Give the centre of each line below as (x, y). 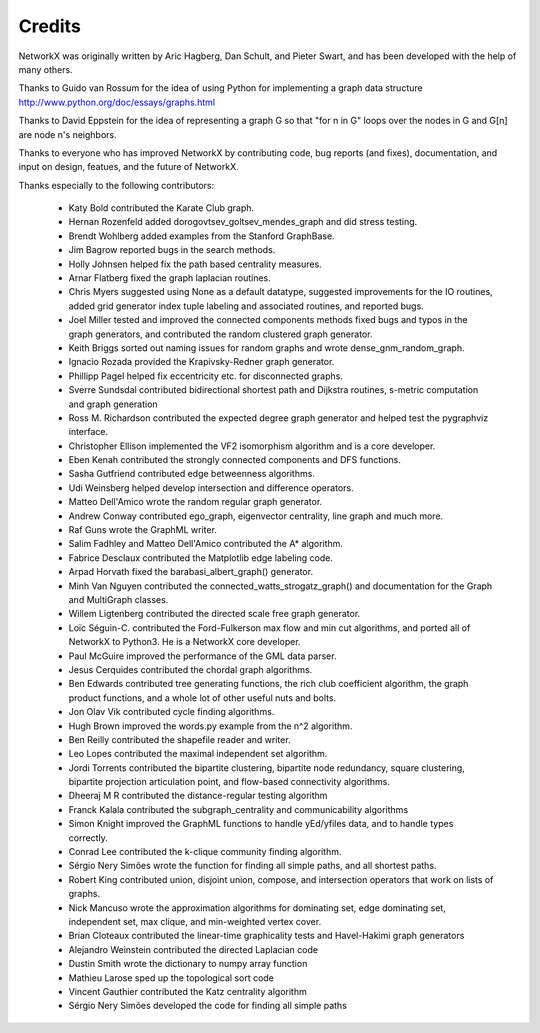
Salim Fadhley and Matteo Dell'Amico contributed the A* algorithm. (206, 544)
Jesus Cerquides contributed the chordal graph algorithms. (190, 669)
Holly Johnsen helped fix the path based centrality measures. (195, 264)
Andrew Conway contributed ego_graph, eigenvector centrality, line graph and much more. (256, 516)
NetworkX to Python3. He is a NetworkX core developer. (184, 642)
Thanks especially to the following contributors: (116, 185)
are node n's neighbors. (67, 134)
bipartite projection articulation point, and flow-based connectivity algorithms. (229, 782)
